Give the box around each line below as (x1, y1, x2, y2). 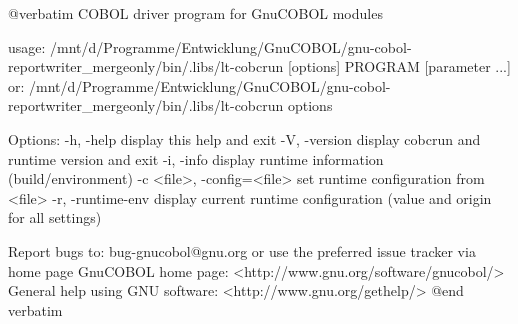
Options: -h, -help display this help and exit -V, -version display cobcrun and (8, 128, 481, 149)
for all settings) (8, 207, 102, 228)
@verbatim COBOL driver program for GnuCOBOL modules (8, 3, 383, 23)
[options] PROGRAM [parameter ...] (287, 56, 511, 77)
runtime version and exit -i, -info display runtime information (8, 148, 384, 169)
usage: (8, 36, 46, 57)
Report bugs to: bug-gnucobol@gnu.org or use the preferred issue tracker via (8, 240, 476, 261)
